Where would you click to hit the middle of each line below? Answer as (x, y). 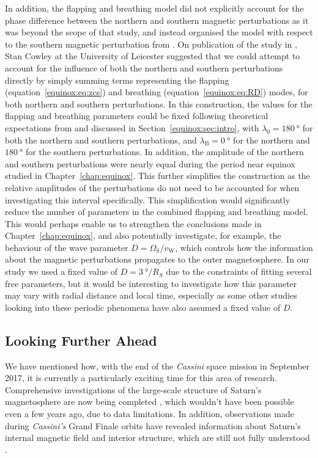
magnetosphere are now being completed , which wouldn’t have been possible (150, 402)
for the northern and (272, 140)
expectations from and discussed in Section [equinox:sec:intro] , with (132, 127)
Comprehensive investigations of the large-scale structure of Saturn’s (133, 389)
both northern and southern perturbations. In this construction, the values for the (159, 104)
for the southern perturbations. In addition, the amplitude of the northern (165, 152)
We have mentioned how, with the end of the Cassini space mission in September (157, 365)
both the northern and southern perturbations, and (101, 140)
